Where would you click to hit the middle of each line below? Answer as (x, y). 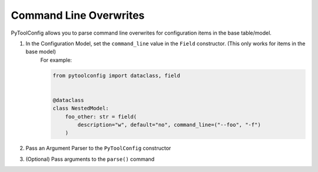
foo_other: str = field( (101, 117)
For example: (56, 60)
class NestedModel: (81, 108)
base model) (41, 52)
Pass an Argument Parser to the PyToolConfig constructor (98, 148)
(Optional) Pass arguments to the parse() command (90, 159)
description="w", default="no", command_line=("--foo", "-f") (169, 125)
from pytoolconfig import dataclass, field (117, 75)
